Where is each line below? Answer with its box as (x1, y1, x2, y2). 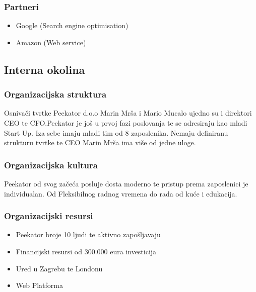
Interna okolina (4, 61, 85, 77)
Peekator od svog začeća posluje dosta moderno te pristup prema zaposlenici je (4, 178, 248, 188)
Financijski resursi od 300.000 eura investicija (16, 246, 157, 256)
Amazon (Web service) (16, 37, 86, 47)
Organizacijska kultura (4, 158, 98, 171)
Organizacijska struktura (4, 88, 107, 101)
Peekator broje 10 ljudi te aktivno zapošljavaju (16, 229, 161, 240)
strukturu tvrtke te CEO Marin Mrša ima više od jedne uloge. (4, 137, 196, 148)
